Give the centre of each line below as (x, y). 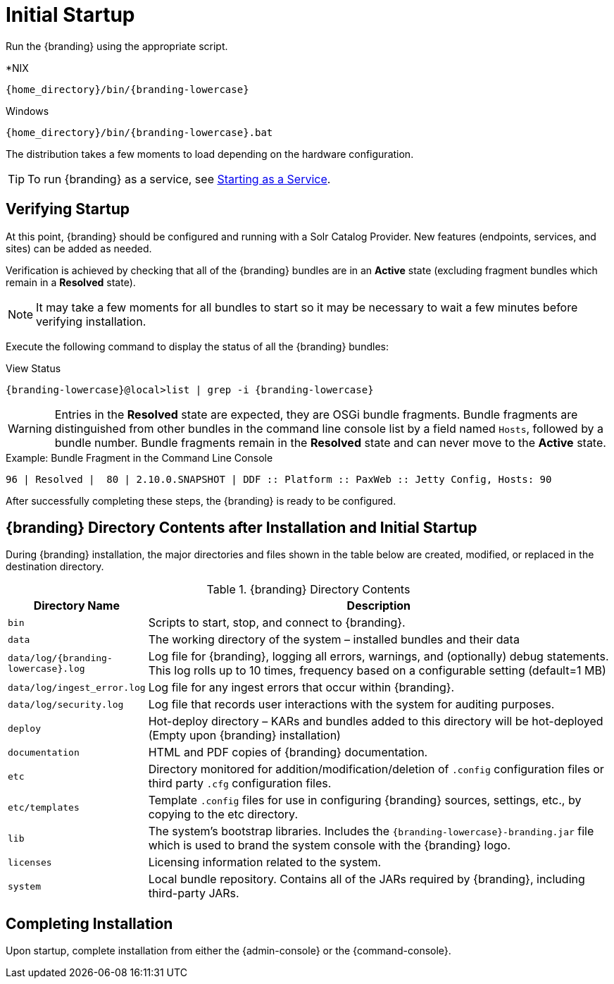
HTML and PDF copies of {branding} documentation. (288, 752)
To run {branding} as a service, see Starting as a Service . (179, 179)
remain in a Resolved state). (71, 282)
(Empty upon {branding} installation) (244, 736)
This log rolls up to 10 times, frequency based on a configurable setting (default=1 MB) (377, 671)
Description (379, 606)
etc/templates (44, 807)
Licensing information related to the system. (265, 862)
